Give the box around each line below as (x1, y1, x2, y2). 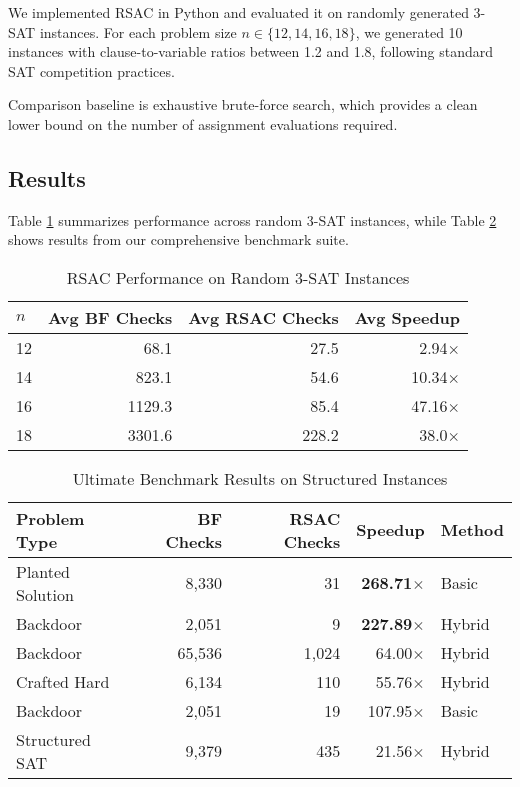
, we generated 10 (355, 21, 463, 42)
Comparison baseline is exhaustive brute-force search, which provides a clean (8, 94, 478, 115)
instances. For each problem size (39, 21, 237, 42)
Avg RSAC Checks (188, 305, 339, 329)
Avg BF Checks (48, 305, 173, 329)
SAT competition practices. (8, 60, 175, 81)
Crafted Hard (16, 669, 110, 693)
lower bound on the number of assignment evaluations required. (8, 113, 398, 134)
